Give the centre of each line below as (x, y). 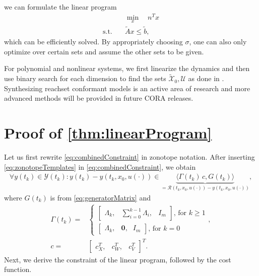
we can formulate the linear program (60, 7)
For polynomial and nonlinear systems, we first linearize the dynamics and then (127, 68)
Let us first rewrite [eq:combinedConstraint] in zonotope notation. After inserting (129, 157)
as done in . (206, 78)
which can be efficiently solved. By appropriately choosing (93, 42)
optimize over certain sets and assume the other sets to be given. (104, 51)
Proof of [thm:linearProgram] (108, 133)
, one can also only (218, 42)
